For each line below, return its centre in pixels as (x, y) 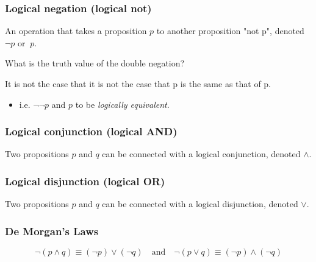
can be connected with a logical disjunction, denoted (200, 204)
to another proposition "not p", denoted (230, 31)
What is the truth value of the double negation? (95, 63)
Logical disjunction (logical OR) (85, 181)
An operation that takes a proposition (76, 31)
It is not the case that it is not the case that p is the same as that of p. (138, 83)
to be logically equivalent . (122, 104)
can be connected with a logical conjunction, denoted (201, 154)
